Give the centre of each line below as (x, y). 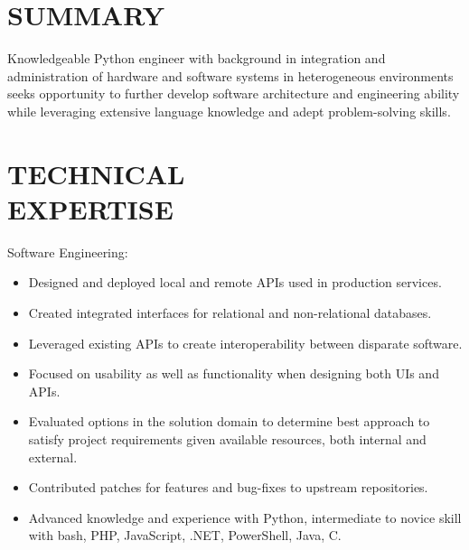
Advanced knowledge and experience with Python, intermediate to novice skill (245, 517)
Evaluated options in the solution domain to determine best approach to (229, 421)
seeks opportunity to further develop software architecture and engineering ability (234, 93)
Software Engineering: (68, 252)
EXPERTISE (90, 208)
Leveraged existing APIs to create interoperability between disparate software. (245, 343)
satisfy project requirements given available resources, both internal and (227, 438)
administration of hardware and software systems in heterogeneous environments (230, 75)
